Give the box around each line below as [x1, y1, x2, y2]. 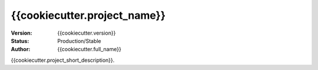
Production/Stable [57, 37, 101, 44]
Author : [11, 46, 31, 53]
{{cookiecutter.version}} [57, 29, 116, 36]
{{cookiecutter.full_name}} [57, 46, 122, 53]
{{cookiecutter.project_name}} [11, 9, 166, 22]
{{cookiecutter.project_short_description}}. [11, 56, 115, 64]
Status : [11, 37, 29, 44]
